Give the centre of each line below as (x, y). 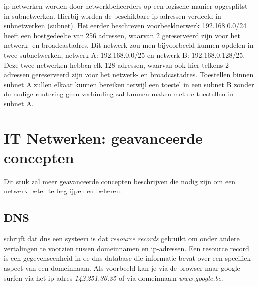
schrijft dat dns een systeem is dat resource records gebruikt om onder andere (122, 238)
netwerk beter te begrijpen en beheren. (63, 191)
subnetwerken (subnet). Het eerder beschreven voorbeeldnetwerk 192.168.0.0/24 (125, 26)
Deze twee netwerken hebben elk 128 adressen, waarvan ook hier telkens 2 (117, 64)
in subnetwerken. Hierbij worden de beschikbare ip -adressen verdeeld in (113, 16)
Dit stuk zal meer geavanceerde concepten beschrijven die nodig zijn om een (120, 181)
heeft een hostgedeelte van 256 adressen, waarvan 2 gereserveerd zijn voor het (122, 35)
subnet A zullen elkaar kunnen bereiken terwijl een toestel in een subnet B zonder (129, 84)
